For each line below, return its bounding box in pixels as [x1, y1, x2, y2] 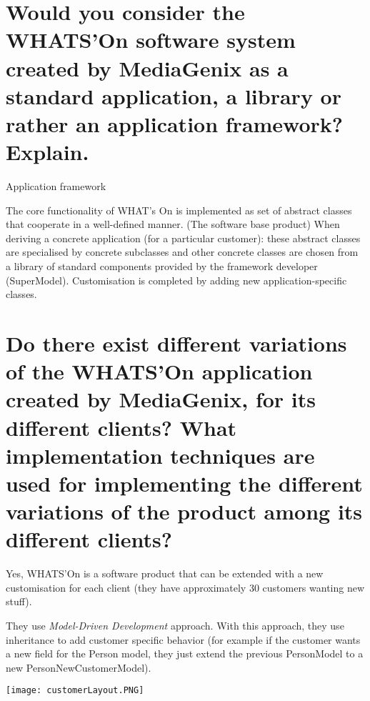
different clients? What [6, 412, 237, 442]
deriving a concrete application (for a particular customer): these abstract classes [6, 230, 361, 245]
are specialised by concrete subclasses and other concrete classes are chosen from [6, 244, 359, 259]
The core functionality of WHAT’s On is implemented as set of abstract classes [6, 202, 352, 217]
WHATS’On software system [6, 25, 296, 54]
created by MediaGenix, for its [6, 384, 316, 414]
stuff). [6, 594, 32, 609]
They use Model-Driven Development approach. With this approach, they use [6, 618, 344, 633]
